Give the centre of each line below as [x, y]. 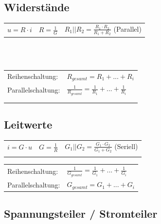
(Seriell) [126, 146]
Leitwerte [28, 124]
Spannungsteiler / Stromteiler [81, 213]
